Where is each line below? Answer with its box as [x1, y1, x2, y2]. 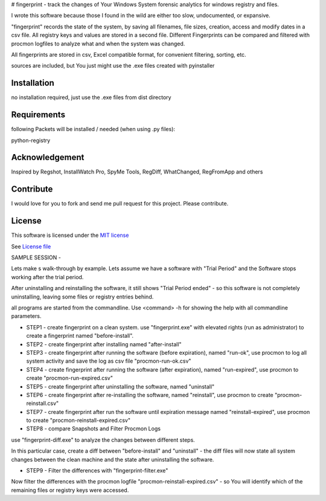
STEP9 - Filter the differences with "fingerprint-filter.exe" [26, 467, 168, 474]
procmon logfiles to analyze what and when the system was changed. [11, 40, 185, 47]
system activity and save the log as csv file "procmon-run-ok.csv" [26, 357, 191, 365]
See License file [11, 242, 51, 250]
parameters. [11, 312, 42, 320]
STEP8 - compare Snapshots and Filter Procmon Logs [26, 425, 161, 432]
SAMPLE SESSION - [11, 254, 62, 261]
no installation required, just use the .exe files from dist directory [11, 94, 171, 101]
